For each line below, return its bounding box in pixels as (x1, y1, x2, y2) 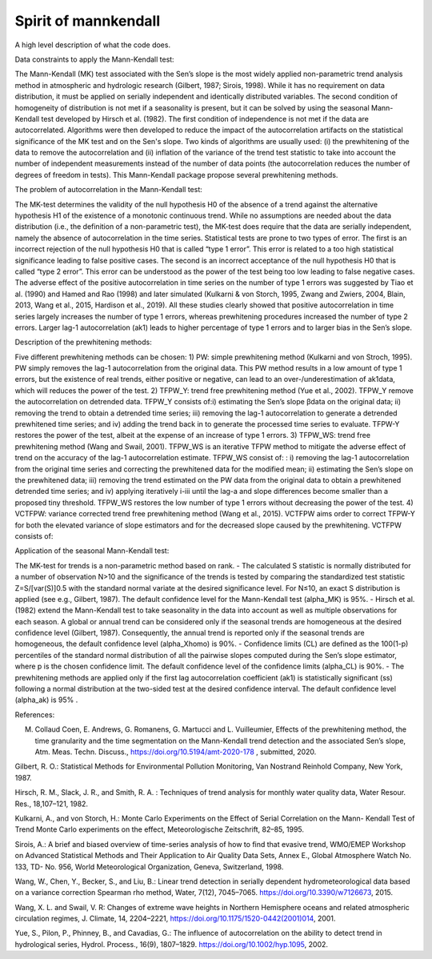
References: (14, 709, 55, 720)
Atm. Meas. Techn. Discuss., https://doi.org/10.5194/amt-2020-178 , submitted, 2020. (34, 747, 317, 756)
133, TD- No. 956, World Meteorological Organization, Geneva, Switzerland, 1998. (14, 861, 284, 872)
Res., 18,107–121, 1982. (14, 799, 88, 809)
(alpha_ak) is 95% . (14, 695, 78, 704)
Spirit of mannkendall (14, 12, 160, 30)
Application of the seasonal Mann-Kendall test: (14, 546, 170, 556)
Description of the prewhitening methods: (14, 337, 152, 347)
